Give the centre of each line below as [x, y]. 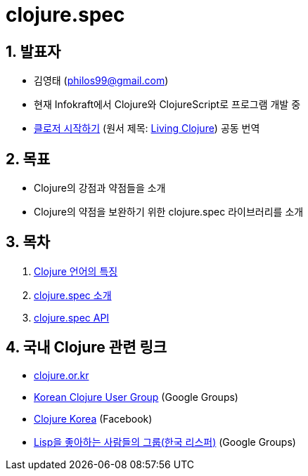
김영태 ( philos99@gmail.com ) [101, 81]
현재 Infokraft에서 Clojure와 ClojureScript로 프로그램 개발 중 [167, 105]
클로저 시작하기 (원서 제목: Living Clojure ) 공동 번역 [147, 128]
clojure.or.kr [62, 375]
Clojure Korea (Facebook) [93, 418]
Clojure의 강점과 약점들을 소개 [100, 188]
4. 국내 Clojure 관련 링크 [86, 348]
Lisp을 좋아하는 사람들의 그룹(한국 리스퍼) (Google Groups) [165, 442]
